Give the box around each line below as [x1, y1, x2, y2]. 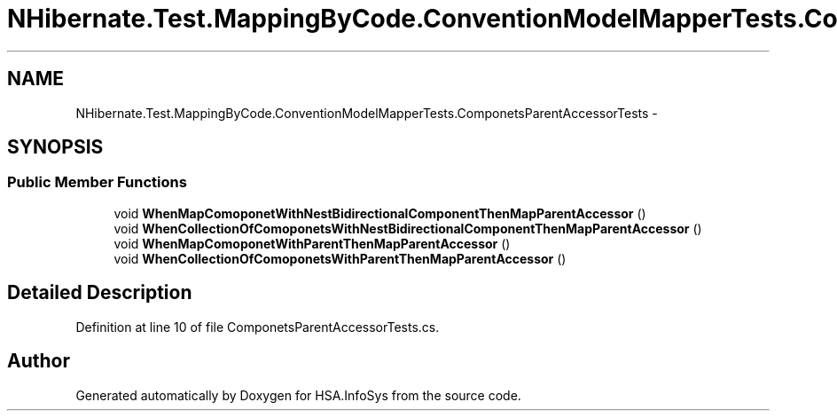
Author [7, 350, 70, 373]
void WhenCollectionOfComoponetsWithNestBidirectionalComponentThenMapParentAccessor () [113, 220, 702, 236]
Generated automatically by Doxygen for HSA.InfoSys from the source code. [75, 387, 521, 403]
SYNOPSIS [7, 136, 104, 159]
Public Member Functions [7, 173, 187, 192]
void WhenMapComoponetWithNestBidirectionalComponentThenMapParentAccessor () [113, 205, 646, 221]
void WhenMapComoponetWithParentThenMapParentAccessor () [113, 235, 511, 251]
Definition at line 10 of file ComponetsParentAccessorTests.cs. [75, 319, 440, 335]
